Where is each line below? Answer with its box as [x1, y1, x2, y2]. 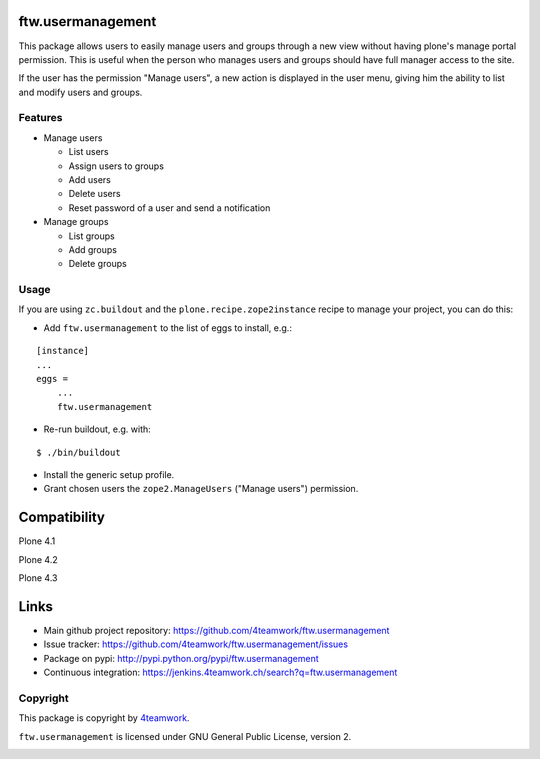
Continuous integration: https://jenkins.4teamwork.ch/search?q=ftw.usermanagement [43, 666, 398, 679]
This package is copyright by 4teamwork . [18, 712, 190, 724]
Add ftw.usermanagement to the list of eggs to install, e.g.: [43, 321, 292, 334]
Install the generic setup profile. [43, 469, 175, 480]
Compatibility [18, 509, 105, 526]
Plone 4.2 [18, 553, 59, 565]
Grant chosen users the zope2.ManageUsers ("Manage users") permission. [43, 483, 359, 495]
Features [18, 111, 63, 125]
